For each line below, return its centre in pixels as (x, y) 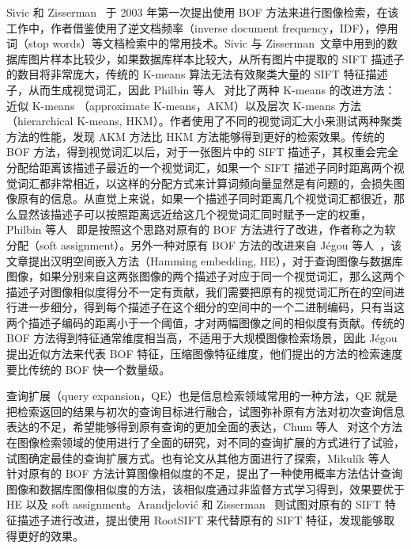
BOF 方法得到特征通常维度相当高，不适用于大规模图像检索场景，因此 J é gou (202, 338)
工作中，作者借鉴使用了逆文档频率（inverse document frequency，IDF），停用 (202, 27)
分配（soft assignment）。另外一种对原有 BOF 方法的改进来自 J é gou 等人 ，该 (204, 244)
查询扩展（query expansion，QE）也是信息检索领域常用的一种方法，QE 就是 (202, 396)
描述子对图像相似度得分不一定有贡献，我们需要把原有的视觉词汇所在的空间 (200, 291)
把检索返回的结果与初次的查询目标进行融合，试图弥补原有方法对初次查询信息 (205, 411)
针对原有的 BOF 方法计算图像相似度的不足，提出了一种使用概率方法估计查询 (205, 473)
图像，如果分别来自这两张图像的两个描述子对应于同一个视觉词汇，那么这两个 (205, 276)
